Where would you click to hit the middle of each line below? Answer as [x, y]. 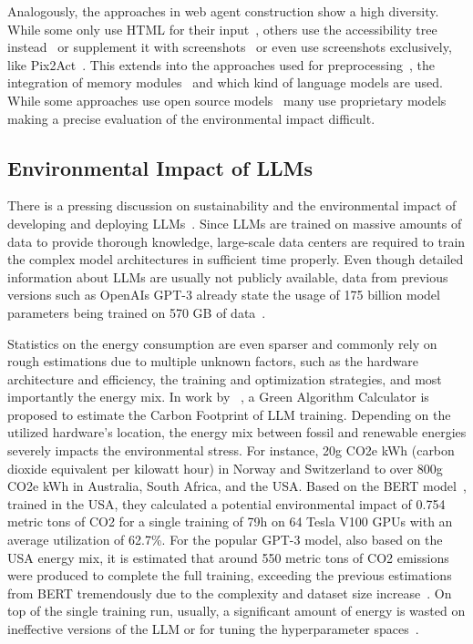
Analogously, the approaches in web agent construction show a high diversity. [223, 11]
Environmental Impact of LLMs [160, 167]
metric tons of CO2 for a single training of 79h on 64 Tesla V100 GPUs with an [230, 521]
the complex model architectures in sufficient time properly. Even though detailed [236, 259]
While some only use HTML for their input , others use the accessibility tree [222, 29]
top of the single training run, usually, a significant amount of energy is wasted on [236, 611]
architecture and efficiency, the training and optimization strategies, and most [225, 378]
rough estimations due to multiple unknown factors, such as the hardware [213, 361]
